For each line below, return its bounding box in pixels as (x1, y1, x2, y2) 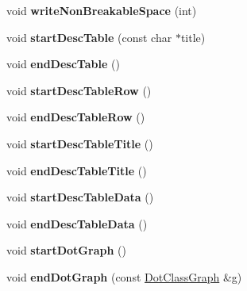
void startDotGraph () (6, 242, 126, 258)
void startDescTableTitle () (6, 135, 153, 151)
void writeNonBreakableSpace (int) (6, 2, 197, 18)
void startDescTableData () (6, 189, 154, 205)
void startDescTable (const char (6, 29, 172, 45)
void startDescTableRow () (6, 82, 152, 98)
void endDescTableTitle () (6, 162, 147, 178)
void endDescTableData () (6, 215, 148, 232)
